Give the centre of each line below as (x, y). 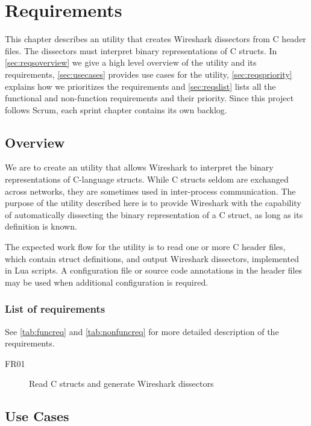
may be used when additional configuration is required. (107, 282)
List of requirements (55, 309)
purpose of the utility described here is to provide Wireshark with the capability (153, 203)
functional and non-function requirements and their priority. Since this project (149, 98)
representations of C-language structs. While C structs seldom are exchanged (147, 179)
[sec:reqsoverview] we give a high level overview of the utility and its (131, 62)
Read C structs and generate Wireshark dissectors (121, 384)
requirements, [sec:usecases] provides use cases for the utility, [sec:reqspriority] (149, 74)
